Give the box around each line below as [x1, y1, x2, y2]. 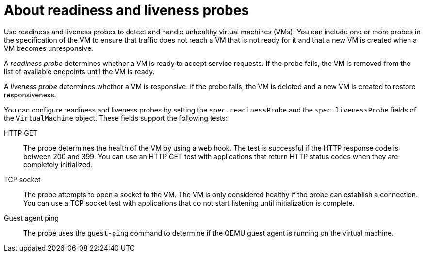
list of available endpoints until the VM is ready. [4, 67, 155, 76]
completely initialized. [23, 160, 93, 169]
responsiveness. [4, 90, 56, 99]
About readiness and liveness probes [4, 2, 249, 18]
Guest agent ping [4, 213, 59, 222]
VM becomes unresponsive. [4, 44, 94, 52]
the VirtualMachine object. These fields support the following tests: [4, 113, 228, 122]
